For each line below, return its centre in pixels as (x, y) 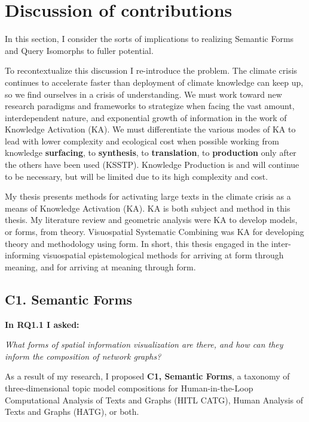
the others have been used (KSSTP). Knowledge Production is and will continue (152, 165)
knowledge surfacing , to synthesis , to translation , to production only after (151, 153)
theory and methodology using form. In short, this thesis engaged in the (137, 243)
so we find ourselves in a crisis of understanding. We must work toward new (143, 94)
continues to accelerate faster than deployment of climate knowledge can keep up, (154, 82)
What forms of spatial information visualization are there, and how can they (144, 344)
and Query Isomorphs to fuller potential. (79, 50)
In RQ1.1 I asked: (42, 324)
